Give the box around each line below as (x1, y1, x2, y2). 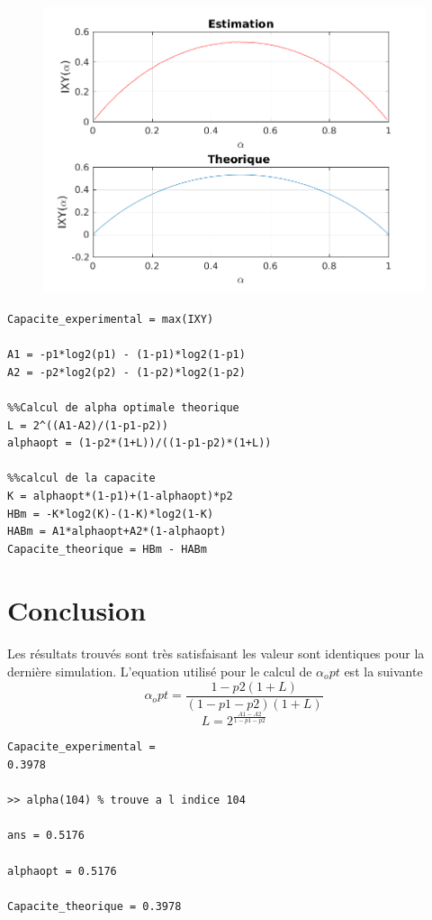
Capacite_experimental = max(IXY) (7, 312, 214, 326)
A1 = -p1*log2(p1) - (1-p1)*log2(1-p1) (7, 348, 246, 362)
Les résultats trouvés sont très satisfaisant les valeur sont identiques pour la (7, 644, 425, 663)
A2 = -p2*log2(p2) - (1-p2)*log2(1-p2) (7, 365, 246, 379)
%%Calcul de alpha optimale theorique (7, 400, 239, 414)
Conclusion (7, 592, 147, 629)
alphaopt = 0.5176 (7, 864, 117, 878)
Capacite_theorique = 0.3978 (7, 899, 182, 913)
